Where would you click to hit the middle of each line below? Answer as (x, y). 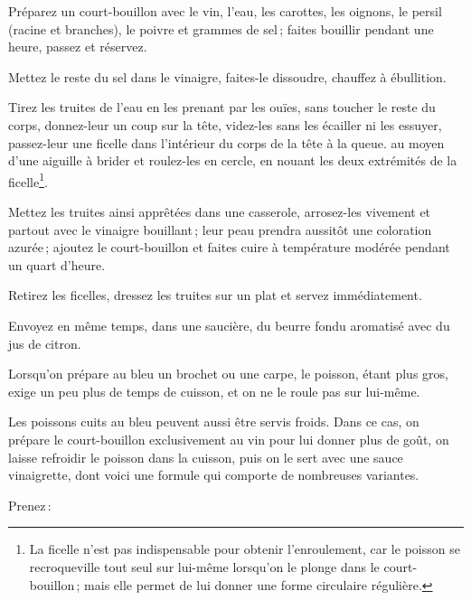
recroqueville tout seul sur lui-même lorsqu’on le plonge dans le (204, 566)
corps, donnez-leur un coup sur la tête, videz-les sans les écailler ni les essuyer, (225, 124)
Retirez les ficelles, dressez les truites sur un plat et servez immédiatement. (215, 295)
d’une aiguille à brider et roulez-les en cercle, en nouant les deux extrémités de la (233, 160)
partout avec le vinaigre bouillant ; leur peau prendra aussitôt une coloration (220, 229)
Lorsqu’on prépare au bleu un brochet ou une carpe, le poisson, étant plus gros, (228, 374)
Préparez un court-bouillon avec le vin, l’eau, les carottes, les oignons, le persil (225, 11)
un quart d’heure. (57, 264)
